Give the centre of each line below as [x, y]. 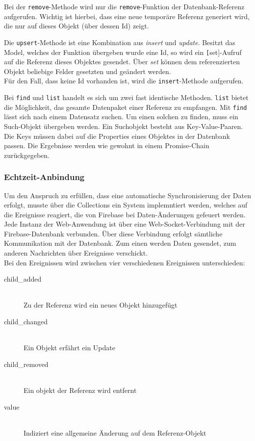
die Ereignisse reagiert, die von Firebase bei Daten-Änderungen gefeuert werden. [125, 214]
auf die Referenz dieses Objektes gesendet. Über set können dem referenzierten [122, 62]
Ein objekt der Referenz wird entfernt [80, 390]
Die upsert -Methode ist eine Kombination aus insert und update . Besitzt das [120, 42]
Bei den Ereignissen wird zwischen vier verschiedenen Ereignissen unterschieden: [125, 262]
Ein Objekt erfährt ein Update [69, 348]
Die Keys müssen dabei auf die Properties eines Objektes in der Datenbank [117, 136]
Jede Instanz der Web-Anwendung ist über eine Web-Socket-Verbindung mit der [125, 224]
